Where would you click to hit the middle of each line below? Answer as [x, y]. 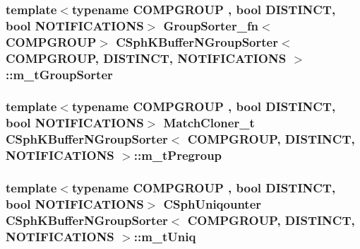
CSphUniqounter [212, 203]
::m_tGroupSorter [59, 74]
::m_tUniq [165, 236]
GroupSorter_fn [211, 25]
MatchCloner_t [209, 123]
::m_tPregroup [178, 155]
